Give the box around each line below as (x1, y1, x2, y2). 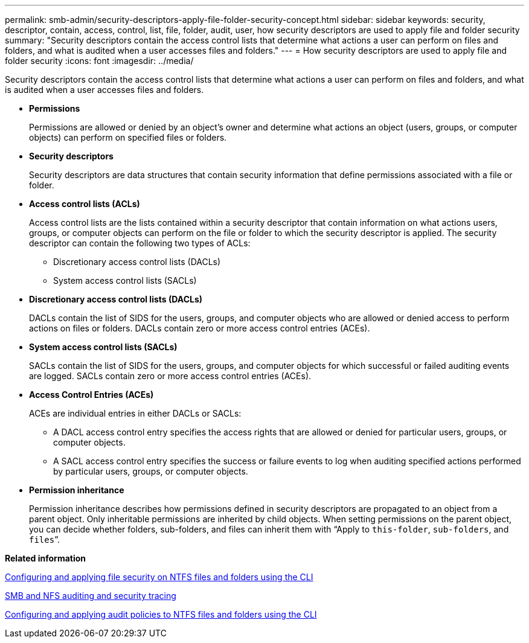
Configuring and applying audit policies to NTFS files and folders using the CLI (5, 609, 317, 619)
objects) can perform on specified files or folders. (29, 132, 227, 142)
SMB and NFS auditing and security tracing (5, 590, 176, 601)
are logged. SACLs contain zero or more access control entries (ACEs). (29, 371, 312, 381)
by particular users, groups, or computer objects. (53, 466, 248, 476)
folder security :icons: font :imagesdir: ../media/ (5, 56, 194, 66)
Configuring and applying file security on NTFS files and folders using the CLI (5, 572, 313, 582)
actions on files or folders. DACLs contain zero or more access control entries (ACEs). (29, 323, 370, 333)
